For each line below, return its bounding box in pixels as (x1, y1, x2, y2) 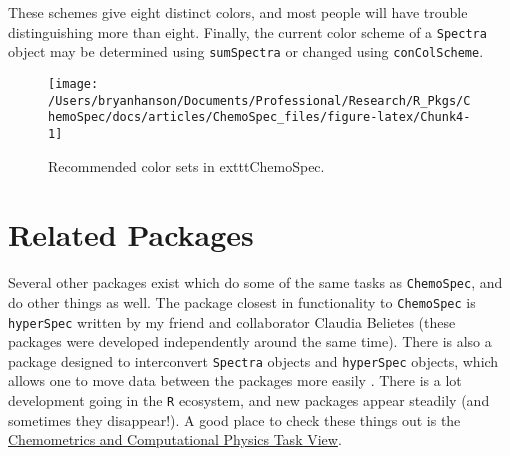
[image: (48, 76, 99, 91)
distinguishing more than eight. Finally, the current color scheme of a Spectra (8, 21, 487, 42)
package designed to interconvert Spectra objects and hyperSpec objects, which (8, 350, 499, 371)
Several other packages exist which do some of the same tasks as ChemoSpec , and (8, 272, 503, 293)
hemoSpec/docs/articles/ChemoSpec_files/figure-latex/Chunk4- (48, 110, 471, 125)
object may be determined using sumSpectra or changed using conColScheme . (8, 41, 484, 62)
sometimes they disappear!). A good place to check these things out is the (8, 409, 461, 430)
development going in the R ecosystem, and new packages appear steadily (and (8, 390, 490, 411)
